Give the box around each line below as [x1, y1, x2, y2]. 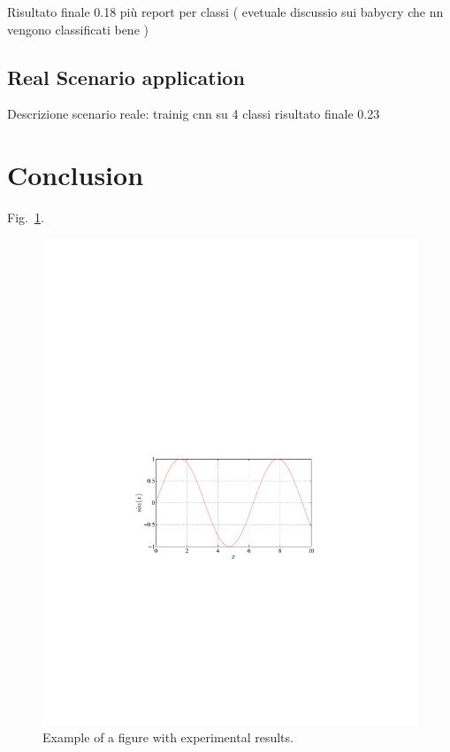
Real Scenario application [7, 63, 245, 90]
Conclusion [7, 157, 144, 193]
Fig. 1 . [7, 208, 44, 227]
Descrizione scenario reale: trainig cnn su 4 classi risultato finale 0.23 [7, 105, 380, 123]
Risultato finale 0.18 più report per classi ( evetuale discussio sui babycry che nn [7, 3, 444, 20]
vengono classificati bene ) [7, 19, 149, 38]
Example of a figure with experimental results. [42, 728, 294, 747]
